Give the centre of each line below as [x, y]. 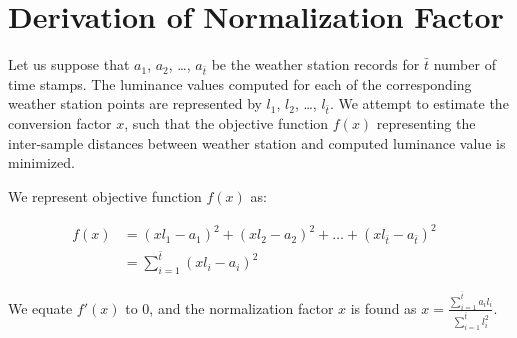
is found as [383, 307]
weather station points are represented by [135, 103]
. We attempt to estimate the [419, 103]
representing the [426, 123]
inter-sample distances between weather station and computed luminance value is [257, 142]
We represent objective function [105, 196]
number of [464, 64]
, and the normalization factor [241, 307]
